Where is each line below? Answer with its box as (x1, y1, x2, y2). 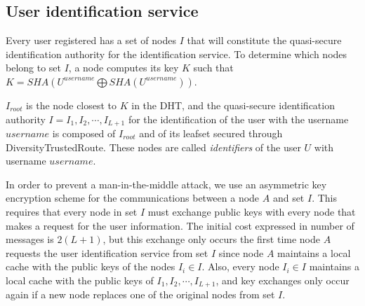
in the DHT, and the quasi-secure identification (131, 97, 335, 112)
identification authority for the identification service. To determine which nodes (6, 46, 347, 61)
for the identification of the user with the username (128, 111, 349, 126)
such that (193, 60, 234, 75)
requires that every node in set (6, 204, 138, 218)
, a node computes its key (68, 60, 179, 75)
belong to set (6, 60, 62, 75)
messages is (6, 232, 54, 246)
